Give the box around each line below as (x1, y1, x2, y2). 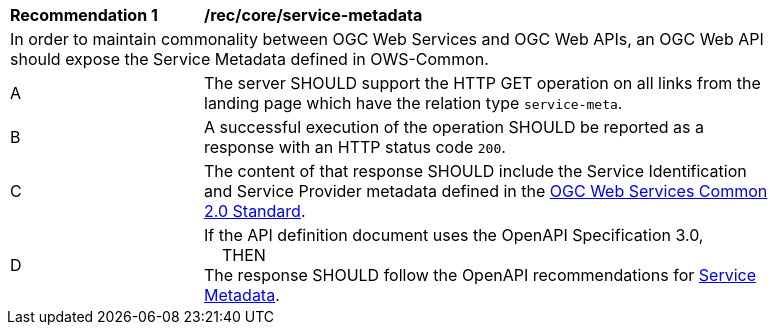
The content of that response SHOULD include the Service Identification (204, 161, 747, 181)
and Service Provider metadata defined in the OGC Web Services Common (204, 181, 768, 201)
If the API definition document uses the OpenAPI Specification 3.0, (204, 225, 704, 245)
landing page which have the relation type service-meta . (204, 93, 623, 113)
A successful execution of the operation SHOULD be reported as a (204, 117, 704, 137)
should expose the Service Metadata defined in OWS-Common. (10, 49, 489, 69)
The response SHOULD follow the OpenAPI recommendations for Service (204, 265, 757, 285)
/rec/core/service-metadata (204, 5, 423, 25)
